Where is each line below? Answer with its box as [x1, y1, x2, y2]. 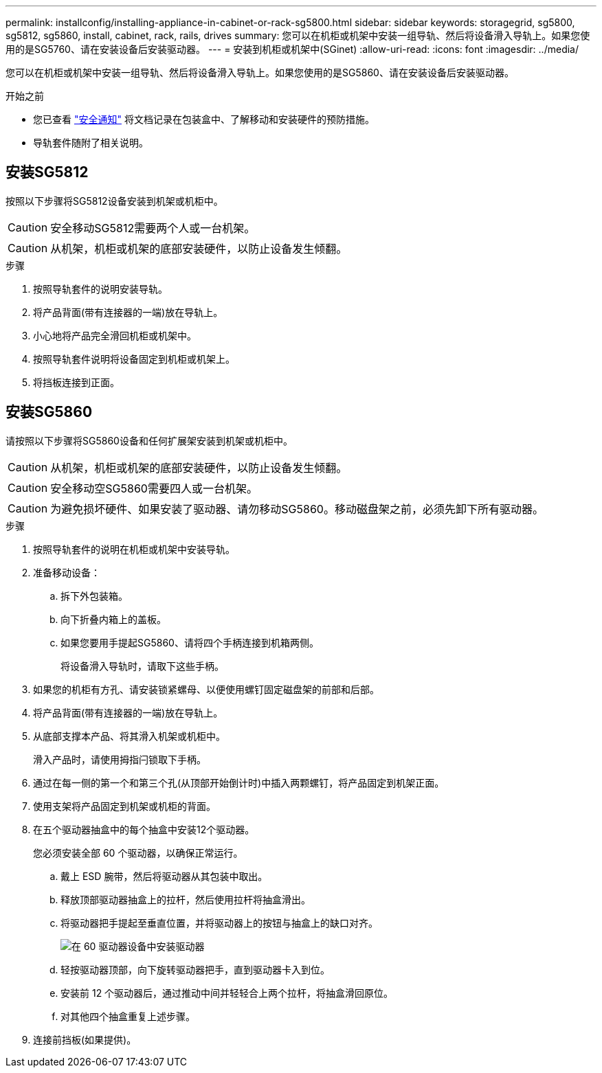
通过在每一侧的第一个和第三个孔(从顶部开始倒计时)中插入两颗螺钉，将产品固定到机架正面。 [33, 776, 445, 789]
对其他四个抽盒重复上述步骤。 [60, 1010, 195, 1022]
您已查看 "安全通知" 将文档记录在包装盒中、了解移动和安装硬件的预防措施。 [33, 113, 375, 125]
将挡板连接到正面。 [33, 376, 120, 388]
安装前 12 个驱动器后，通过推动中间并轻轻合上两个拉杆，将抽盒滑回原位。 [60, 986, 394, 999]
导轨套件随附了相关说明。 [33, 137, 148, 148]
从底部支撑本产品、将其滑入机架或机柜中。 [33, 730, 225, 742]
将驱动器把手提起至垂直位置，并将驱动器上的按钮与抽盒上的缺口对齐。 [60, 916, 378, 929]
